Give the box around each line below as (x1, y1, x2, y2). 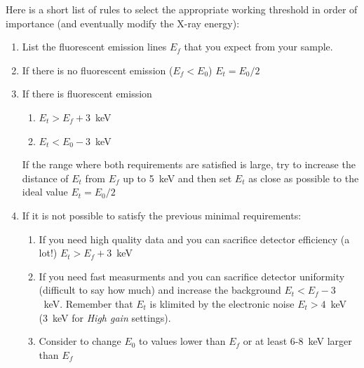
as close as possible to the (248, 170, 359, 185)
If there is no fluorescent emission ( (22, 62, 173, 77)
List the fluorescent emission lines (22, 39, 167, 54)
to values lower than (139, 334, 226, 348)
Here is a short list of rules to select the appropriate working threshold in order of (6, 2, 358, 16)
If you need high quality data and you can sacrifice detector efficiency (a (39, 231, 350, 246)
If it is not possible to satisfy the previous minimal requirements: (22, 207, 302, 222)
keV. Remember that (43, 296, 133, 311)
